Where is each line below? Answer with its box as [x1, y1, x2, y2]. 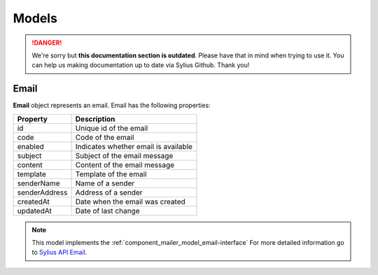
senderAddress [17, 188, 68, 197]
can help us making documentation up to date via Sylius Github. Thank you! [31, 61, 250, 69]
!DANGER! [31, 38, 62, 47]
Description [75, 114, 115, 124]
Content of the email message [75, 160, 175, 169]
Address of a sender [75, 188, 143, 197]
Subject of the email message [75, 150, 174, 160]
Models [13, 10, 57, 26]
